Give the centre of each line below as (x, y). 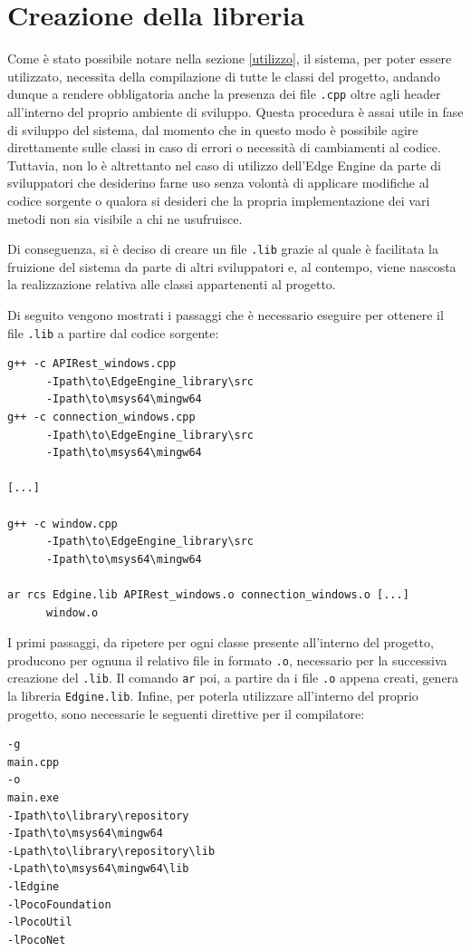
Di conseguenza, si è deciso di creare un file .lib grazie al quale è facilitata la (223, 249)
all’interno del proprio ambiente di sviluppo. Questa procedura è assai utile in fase (235, 111)
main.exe (34, 798)
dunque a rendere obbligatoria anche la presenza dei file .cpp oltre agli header (224, 94)
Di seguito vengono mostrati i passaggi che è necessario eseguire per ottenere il (226, 314)
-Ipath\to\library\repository (98, 815)
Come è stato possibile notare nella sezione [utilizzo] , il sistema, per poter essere (230, 58)
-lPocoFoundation (59, 904)
